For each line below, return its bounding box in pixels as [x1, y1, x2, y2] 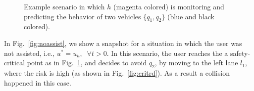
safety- [230, 47, 251, 58]
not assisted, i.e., [4, 47, 55, 58]
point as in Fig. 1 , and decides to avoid [27, 57, 147, 68]
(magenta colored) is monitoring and [113, 1, 224, 11]
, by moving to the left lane [154, 57, 238, 68]
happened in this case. [4, 77, 71, 88]
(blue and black [167, 11, 214, 21]
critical [4, 57, 25, 68]
